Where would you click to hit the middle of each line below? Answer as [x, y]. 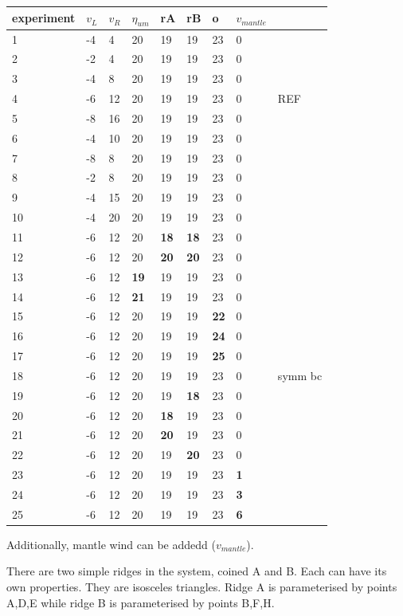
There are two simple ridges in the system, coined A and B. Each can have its [197, 571]
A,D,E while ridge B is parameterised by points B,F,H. [141, 602]
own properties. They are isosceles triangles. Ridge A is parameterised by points [202, 587]
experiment [44, 18]
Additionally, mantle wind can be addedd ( [111, 544]
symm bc [300, 375]
